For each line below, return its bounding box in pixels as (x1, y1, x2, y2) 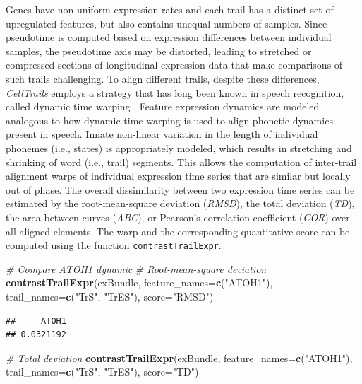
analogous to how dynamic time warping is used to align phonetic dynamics (6, 112, 333, 127)
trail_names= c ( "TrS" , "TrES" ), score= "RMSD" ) (6, 289, 214, 303)
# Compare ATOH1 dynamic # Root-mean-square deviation (6, 261, 267, 276)
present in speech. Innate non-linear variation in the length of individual (6, 127, 318, 141)
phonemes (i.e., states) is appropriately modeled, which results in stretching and (6, 140, 352, 155)
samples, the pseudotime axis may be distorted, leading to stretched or (6, 43, 312, 58)
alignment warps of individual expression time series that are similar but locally (6, 168, 351, 183)
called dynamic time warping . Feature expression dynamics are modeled (6, 99, 320, 114)
